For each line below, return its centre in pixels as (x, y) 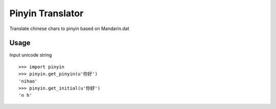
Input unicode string (31, 55)
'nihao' (28, 81)
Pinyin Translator (47, 13)
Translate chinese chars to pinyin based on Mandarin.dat (69, 29)
